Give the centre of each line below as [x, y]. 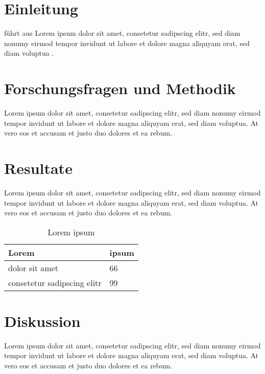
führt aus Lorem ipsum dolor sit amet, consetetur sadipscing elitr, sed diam [122, 33]
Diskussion [42, 321]
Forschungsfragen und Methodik [120, 88]
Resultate [38, 168]
